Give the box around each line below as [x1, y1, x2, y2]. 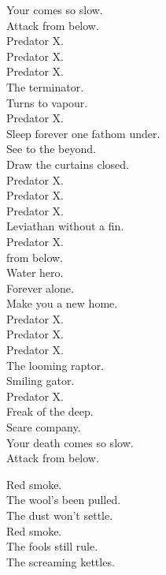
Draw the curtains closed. [6, 155, 129, 172]
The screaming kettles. [6, 553, 115, 569]
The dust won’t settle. [6, 507, 113, 523]
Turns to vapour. [6, 94, 88, 110]
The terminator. [6, 78, 84, 95]
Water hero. [6, 264, 64, 281]
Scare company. [6, 419, 81, 435]
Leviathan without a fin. [6, 218, 124, 234]
